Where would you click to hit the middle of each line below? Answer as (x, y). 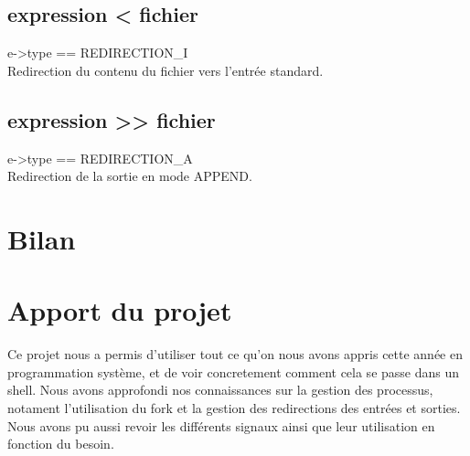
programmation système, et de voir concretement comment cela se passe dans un (234, 371)
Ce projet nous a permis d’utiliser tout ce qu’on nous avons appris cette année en (235, 354)
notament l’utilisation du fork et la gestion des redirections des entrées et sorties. (234, 408)
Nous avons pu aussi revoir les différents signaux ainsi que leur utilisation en (221, 425)
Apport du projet (120, 310)
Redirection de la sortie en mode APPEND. (130, 176)
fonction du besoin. (61, 444)
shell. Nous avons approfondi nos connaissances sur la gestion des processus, (220, 390)
